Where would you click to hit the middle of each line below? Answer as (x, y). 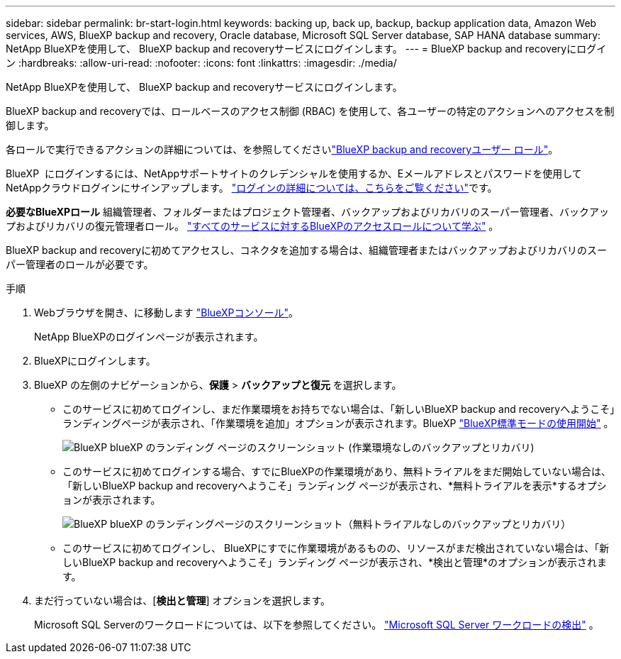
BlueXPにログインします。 (95, 361)
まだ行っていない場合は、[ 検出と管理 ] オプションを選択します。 (183, 600)
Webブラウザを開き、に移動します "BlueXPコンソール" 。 (166, 312)
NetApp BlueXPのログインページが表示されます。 (149, 337)
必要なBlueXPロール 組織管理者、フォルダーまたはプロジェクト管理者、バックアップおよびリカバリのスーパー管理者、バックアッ (307, 212)
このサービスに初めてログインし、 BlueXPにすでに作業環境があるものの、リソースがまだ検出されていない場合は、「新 (336, 548)
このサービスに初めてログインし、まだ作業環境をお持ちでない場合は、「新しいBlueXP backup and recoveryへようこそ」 (339, 409)
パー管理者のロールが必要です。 (80, 264)
